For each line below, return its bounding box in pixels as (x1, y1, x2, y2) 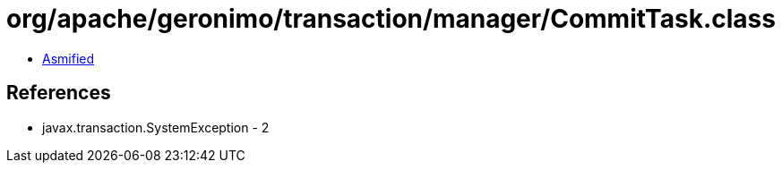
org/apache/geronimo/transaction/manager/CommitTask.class (6, 4, 776, 34)
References (6, 81, 111, 105)
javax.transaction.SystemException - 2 (42, 119, 270, 135)
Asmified (42, 50, 95, 66)
